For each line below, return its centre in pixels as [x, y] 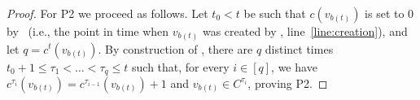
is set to [385, 13]
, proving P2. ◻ [288, 83]
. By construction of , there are [175, 48]
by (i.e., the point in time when [88, 31]
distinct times [299, 48]
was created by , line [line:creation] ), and [305, 31]
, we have [294, 66]
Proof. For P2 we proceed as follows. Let [107, 13]
